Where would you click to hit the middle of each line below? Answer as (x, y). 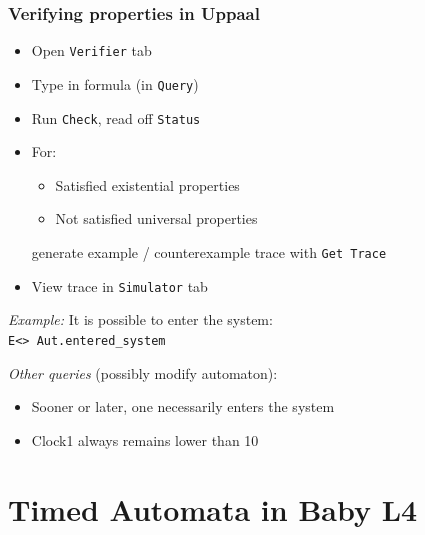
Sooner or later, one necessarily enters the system (183, 406)
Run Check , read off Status (116, 117)
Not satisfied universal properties (156, 218)
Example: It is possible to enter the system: (140, 319)
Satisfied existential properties (147, 184)
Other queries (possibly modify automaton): (143, 372)
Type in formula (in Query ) (115, 83)
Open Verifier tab (91, 50)
